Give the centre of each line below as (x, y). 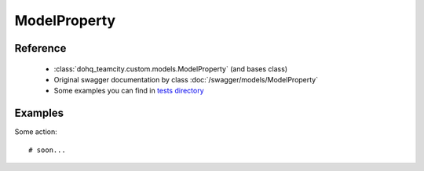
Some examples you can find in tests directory (129, 91)
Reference (40, 48)
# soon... (47, 150)
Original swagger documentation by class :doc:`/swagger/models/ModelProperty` (186, 79)
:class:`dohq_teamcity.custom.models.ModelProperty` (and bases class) (171, 69)
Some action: (36, 132)
